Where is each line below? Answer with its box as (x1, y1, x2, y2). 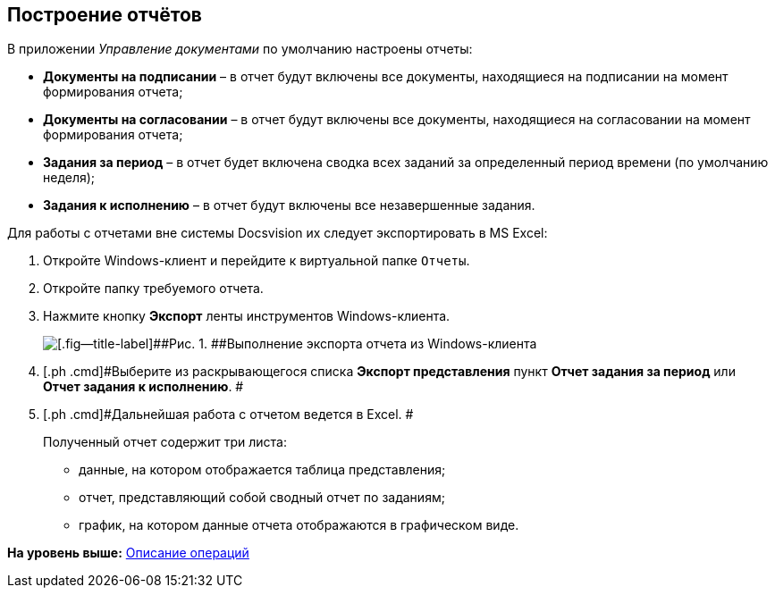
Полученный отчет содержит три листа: (43, 434, 287, 450)
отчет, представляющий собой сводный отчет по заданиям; (79, 490, 445, 506)
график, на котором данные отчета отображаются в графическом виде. (79, 517, 519, 533)
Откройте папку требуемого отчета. (43, 281, 264, 297)
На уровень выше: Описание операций (7, 545, 249, 561)
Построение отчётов (7, 4, 202, 26)
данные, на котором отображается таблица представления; (79, 462, 446, 478)
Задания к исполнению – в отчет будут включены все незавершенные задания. (43, 197, 535, 214)
